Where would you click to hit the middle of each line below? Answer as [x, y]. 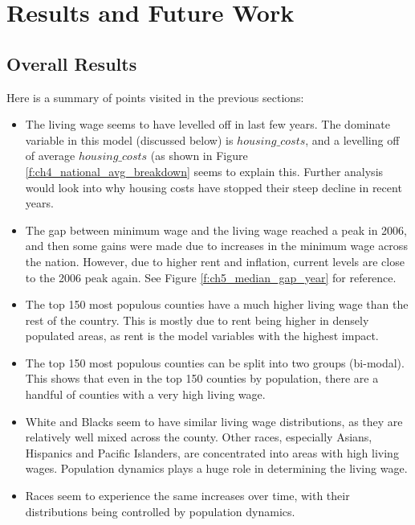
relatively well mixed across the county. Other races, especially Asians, [199, 437]
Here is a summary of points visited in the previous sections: [155, 97]
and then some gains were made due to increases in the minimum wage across [216, 246]
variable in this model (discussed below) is [129, 139]
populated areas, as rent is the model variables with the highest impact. [202, 336]
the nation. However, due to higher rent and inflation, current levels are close [215, 261]
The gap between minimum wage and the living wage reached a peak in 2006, [216, 230]
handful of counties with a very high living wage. [145, 394]
